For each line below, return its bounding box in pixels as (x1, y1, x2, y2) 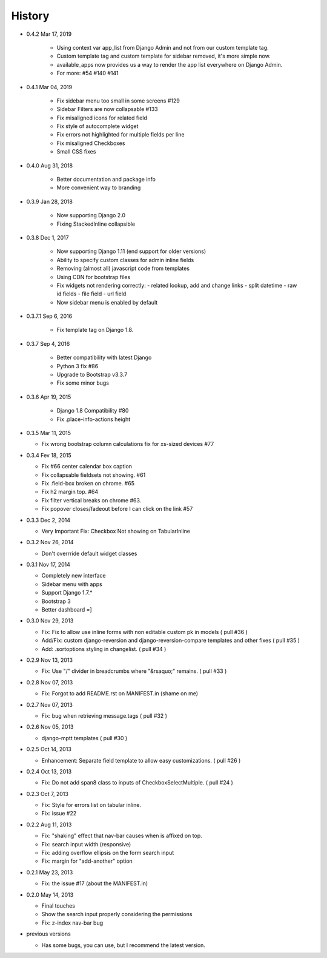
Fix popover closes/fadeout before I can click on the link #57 (41, 505, 193, 513)
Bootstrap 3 (41, 598, 71, 605)
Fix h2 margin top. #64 (41, 488, 99, 496)
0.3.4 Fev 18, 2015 (26, 451, 72, 459)
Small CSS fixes (56, 148, 96, 155)
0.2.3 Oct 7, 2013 (26, 790, 69, 797)
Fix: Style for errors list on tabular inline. (41, 801, 142, 809)
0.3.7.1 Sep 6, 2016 (26, 312, 73, 320)
